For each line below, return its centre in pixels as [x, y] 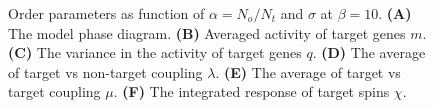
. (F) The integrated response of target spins [251, 91]
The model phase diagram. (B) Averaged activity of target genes [207, 32]
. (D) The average [369, 52]
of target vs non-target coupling [105, 71]
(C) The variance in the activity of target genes [155, 52]
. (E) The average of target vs [308, 71]
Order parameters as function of [106, 13]
